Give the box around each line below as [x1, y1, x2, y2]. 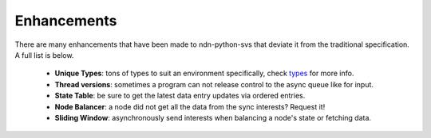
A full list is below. [14, 50, 74, 59]
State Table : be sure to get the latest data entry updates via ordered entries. [54, 91, 306, 101]
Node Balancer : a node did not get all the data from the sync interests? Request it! [54, 102, 326, 111]
